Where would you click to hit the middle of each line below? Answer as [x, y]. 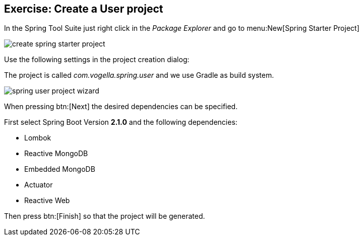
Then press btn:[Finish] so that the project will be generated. [105, 216]
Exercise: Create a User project [84, 9]
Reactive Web [47, 201]
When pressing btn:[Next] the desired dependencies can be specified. [121, 107]
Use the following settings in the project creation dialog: [97, 60]
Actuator [39, 185]
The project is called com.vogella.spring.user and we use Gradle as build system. [139, 75]
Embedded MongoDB [60, 169]
